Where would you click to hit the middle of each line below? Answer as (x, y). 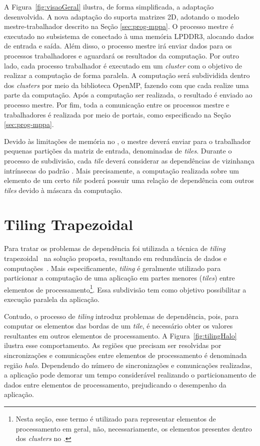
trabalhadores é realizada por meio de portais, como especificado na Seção (117, 114)
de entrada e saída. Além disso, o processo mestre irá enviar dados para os (118, 46)
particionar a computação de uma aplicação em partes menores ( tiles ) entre (119, 278)
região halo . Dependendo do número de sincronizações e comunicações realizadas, (128, 365)
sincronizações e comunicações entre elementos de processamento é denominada (125, 355)
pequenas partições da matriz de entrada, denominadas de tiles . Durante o (118, 151)
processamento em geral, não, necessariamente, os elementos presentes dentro (134, 428)
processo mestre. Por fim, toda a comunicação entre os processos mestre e (117, 104)
